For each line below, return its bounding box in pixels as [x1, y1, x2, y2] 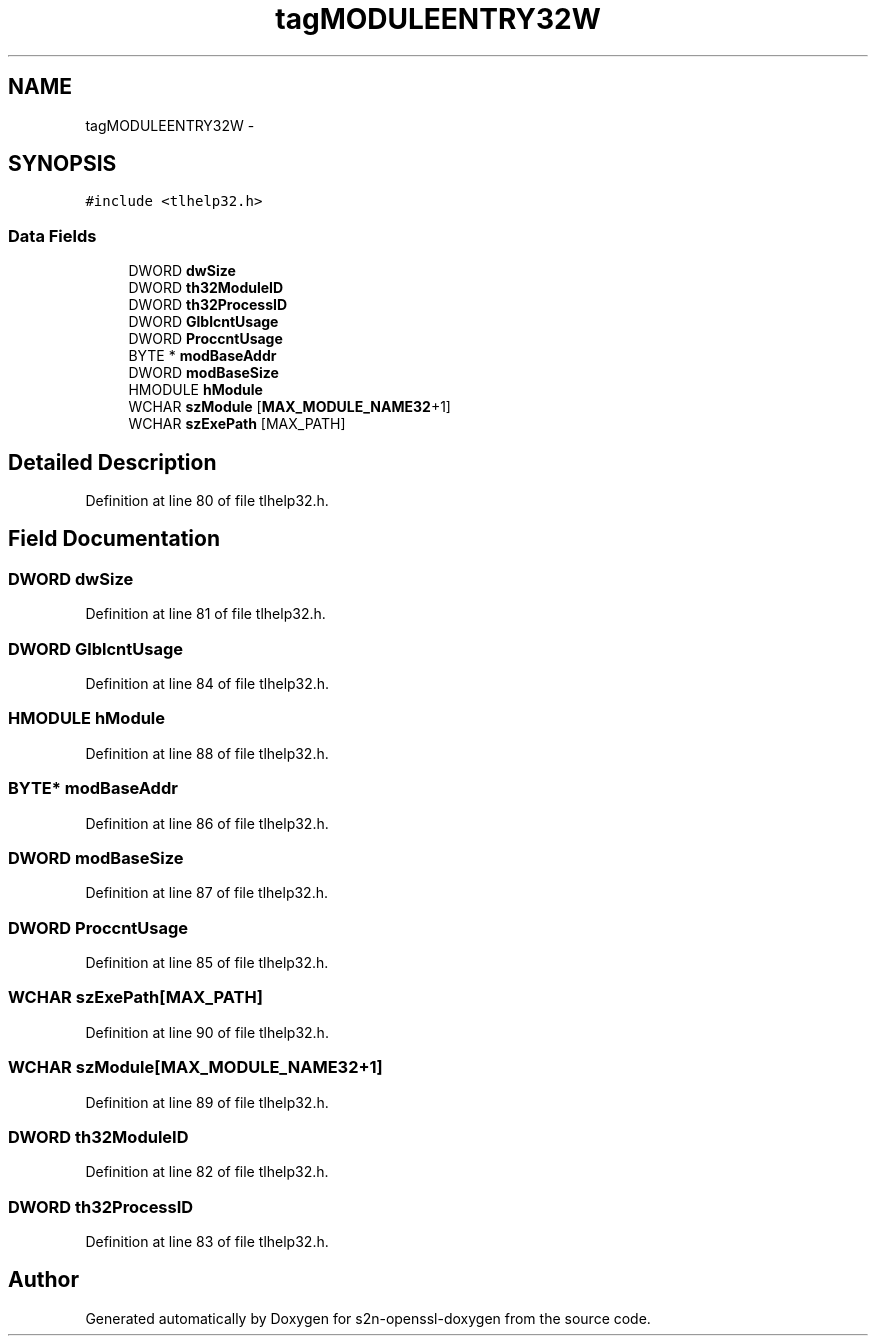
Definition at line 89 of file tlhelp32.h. [85, 1093, 329, 1111]
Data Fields [8, 225, 97, 246]
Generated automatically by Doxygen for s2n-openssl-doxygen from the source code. [85, 1309, 651, 1327]
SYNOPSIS [8, 151, 117, 177]
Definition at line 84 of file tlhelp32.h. [85, 675, 330, 692]
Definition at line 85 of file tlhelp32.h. [85, 954, 329, 971]
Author [8, 1267, 79, 1293]
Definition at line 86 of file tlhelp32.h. [85, 814, 329, 832]
